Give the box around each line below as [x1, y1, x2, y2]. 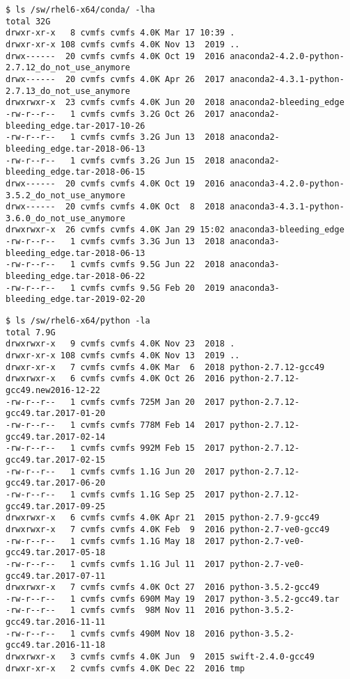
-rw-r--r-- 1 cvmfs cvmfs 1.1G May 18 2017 [6, 536, 225, 546]
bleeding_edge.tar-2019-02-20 [6, 294, 145, 305]
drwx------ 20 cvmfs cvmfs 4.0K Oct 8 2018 [6, 202, 225, 212]
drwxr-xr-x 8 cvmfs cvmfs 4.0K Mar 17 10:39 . [6, 28, 235, 38]
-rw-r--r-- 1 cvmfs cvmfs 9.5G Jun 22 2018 [6, 259, 225, 270]
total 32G [6, 16, 51, 26]
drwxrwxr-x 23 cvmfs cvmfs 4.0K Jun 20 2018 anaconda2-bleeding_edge [6, 97, 344, 108]
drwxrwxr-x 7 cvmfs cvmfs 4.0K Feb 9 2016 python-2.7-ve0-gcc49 [6, 524, 330, 534]
